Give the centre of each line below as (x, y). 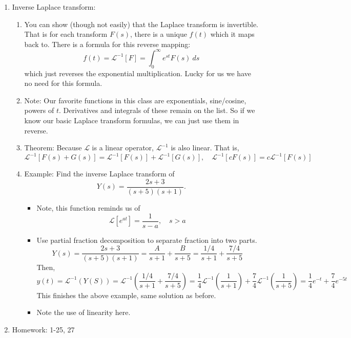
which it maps (232, 34)
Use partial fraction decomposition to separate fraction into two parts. (147, 240)
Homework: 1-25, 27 (43, 330)
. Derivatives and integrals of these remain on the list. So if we (157, 110)
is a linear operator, (123, 148)
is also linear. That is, (205, 148)
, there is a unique (158, 34)
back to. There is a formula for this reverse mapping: (107, 44)
